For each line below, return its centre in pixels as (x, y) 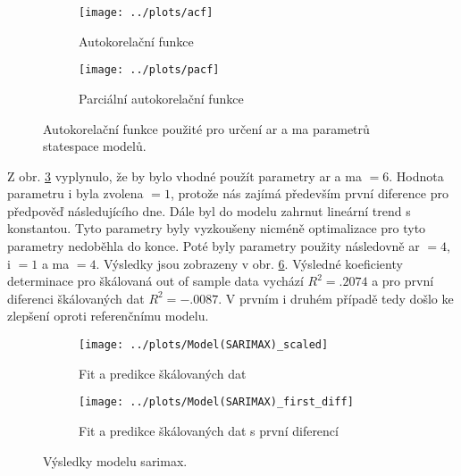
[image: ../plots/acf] (146, 13)
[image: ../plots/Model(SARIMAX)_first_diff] (216, 402)
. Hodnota (416, 175)
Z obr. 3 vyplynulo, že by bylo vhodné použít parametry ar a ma (184, 175)
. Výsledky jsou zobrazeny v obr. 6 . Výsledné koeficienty (249, 263)
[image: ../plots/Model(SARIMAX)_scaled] (204, 345)
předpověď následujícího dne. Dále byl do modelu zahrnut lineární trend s (209, 210)
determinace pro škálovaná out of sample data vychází (155, 281)
